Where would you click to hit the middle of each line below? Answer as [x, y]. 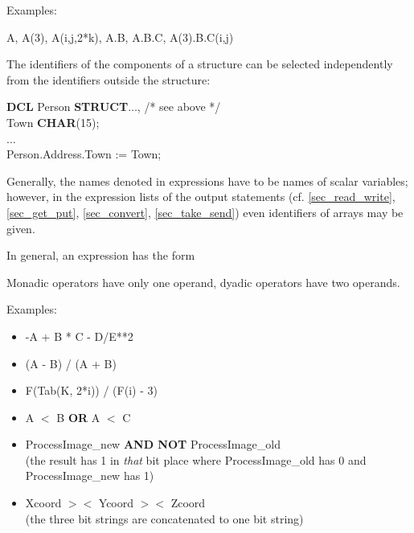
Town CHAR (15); [53, 122]
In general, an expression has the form [101, 255]
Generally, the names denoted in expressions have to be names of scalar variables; [207, 180]
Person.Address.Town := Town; [84, 154]
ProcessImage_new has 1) [90, 476]
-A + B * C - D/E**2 [79, 336]
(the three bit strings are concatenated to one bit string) [164, 518]
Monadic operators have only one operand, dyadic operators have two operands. [203, 282]
